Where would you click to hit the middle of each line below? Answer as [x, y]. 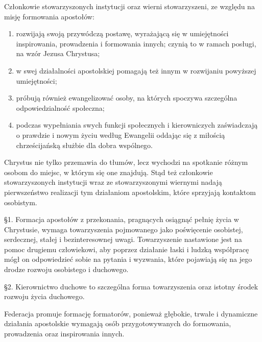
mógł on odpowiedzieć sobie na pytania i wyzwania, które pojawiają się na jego [128, 259]
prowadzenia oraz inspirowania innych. [64, 334]
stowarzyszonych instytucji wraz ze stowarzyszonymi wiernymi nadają [113, 182]
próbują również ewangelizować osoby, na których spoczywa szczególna [127, 98]
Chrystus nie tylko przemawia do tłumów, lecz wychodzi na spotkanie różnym [126, 162]
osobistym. [21, 202]
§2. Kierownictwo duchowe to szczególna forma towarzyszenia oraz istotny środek [131, 286]
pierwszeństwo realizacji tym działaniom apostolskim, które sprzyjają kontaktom [130, 192]
